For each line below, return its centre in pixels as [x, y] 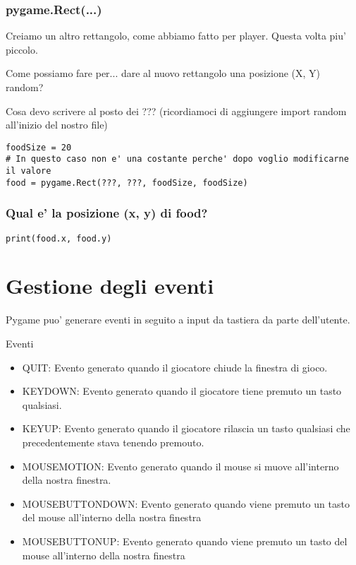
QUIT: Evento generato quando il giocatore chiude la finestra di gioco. [175, 367]
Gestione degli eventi [110, 286]
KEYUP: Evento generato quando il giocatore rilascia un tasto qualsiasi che [186, 428]
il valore [29, 171]
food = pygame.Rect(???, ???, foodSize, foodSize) [127, 183]
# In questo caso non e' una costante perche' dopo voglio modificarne [177, 159]
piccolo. [22, 49]
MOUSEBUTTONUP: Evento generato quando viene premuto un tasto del [185, 541]
